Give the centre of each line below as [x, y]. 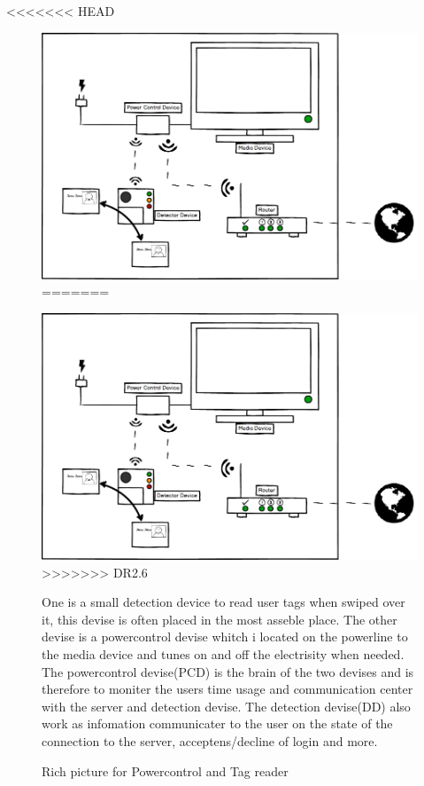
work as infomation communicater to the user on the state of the [217, 723]
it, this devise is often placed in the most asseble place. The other [220, 619]
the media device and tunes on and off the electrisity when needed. [223, 654]
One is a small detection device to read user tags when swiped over [224, 602]
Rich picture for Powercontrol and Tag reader [165, 770]
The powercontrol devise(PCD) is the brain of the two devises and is [228, 671]
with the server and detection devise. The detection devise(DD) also [226, 706]
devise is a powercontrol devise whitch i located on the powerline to [225, 637]
